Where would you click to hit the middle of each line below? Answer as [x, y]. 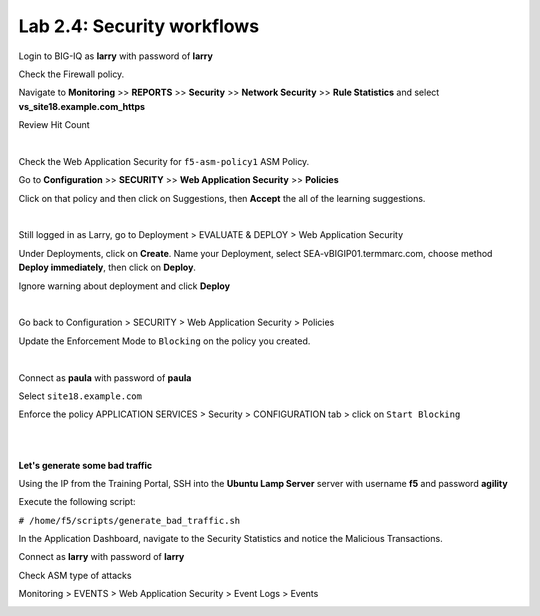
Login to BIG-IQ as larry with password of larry [116, 56]
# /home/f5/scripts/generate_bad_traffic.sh [129, 520]
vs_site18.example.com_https [81, 106]
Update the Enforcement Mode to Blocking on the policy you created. [164, 341]
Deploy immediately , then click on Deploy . [107, 267]
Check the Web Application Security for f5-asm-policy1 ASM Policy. [164, 161]
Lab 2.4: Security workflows [139, 26]
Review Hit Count [54, 125]
